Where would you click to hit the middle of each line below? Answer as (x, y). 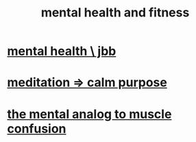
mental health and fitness (115, 13)
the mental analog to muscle (89, 114)
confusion (37, 129)
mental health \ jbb (62, 51)
